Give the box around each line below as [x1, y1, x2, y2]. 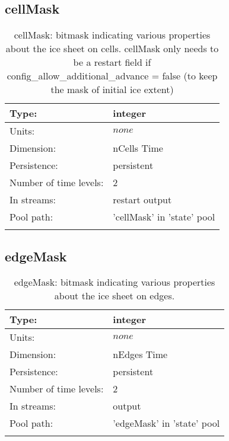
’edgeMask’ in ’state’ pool [113, 416, 220, 430]
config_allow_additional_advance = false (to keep [7, 69, 218, 83]
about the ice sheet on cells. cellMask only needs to [5, 41, 219, 56]
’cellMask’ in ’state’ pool [113, 210, 215, 224]
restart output [113, 193, 172, 207]
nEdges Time [113, 347, 168, 362]
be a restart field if [73, 55, 151, 69]
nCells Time [113, 141, 163, 155]
